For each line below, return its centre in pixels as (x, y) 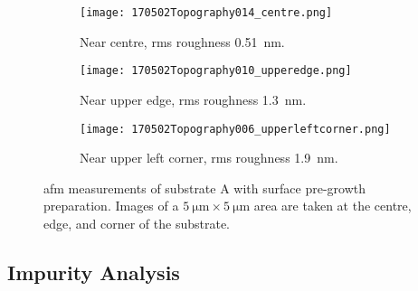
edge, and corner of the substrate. (137, 223)
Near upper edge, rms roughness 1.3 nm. (193, 99)
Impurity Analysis (94, 272)
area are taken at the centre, (332, 206)
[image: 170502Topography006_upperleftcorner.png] (235, 129)
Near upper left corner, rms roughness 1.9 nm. (209, 158)
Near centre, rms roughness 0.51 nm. (182, 41)
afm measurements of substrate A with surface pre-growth (204, 188)
